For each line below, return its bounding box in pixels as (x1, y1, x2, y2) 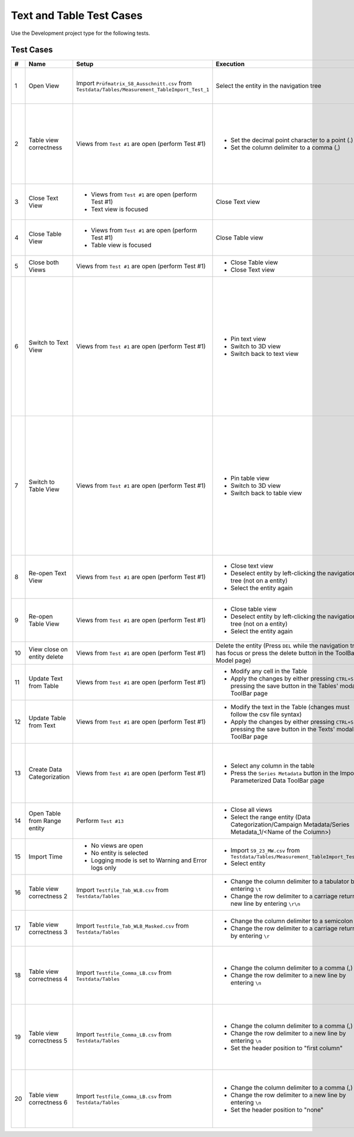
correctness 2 (28, 892, 68, 900)
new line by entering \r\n (230, 899, 300, 908)
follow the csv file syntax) (230, 710, 302, 718)
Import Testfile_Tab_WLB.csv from (76, 886, 169, 894)
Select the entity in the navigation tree (215, 82, 322, 90)
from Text (28, 721, 56, 730)
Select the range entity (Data (230, 813, 311, 821)
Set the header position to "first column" (230, 1044, 343, 1052)
